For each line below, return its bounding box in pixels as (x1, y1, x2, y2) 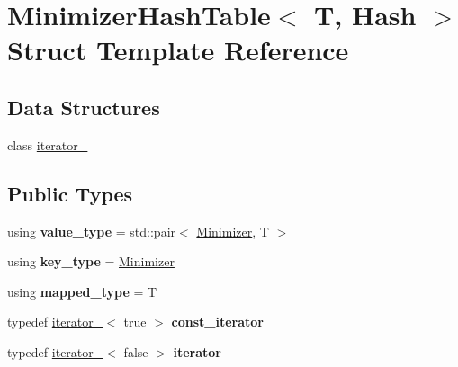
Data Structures (7, 93, 160, 121)
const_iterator (171, 312, 264, 331)
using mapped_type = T (7, 282, 157, 300)
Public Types (7, 179, 133, 207)
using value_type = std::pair (7, 221, 176, 240)
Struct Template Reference (7, 31, 349, 68)
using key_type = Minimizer (7, 252, 175, 271)
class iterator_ (7, 135, 88, 154)
